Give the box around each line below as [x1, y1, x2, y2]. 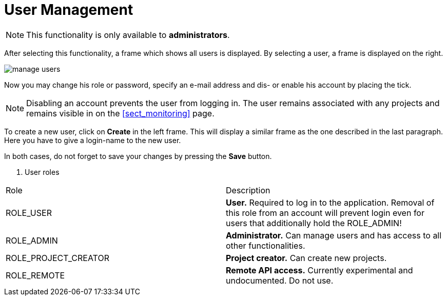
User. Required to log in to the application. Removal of [226, 197, 435, 208]
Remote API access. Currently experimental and [226, 265, 413, 275]
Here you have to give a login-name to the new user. [4, 135, 181, 145]
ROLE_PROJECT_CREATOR [6, 252, 109, 263]
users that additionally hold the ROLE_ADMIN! [226, 217, 402, 228]
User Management [4, 1, 133, 18]
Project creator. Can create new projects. [226, 252, 387, 263]
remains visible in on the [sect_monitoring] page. [26, 108, 215, 118]
